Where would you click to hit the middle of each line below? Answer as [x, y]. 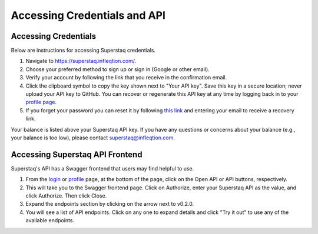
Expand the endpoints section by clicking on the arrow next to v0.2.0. [110, 204]
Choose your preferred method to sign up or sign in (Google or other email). [118, 69]
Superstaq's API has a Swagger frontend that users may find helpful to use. [102, 168]
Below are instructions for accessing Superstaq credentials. [83, 51]
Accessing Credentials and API [88, 15]
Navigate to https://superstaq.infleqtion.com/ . [81, 61]
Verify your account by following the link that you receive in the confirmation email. [126, 78]
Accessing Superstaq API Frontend [77, 154]
